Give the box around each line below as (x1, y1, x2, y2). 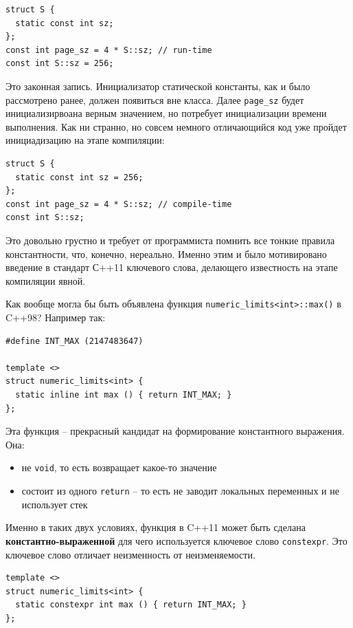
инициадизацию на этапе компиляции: (5, 133, 165, 147)
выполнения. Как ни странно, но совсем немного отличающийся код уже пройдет (5, 119, 347, 133)
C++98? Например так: (5, 310, 106, 324)
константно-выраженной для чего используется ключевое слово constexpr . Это (5, 533, 348, 548)
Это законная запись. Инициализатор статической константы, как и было (5, 78, 310, 93)
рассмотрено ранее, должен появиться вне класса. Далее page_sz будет (5, 92, 304, 107)
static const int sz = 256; (15, 172, 144, 182)
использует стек (21, 497, 88, 511)
